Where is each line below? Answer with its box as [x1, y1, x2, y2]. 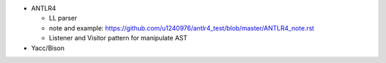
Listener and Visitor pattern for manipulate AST [49, 34, 188, 42]
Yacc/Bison [31, 43, 65, 52]
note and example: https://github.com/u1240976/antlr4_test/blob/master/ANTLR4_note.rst [49, 23, 315, 32]
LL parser [49, 14, 78, 23]
